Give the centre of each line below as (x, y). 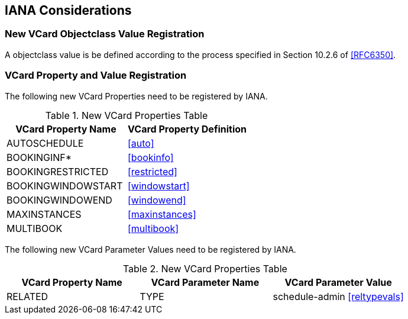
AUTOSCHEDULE (45, 143)
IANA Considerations (68, 10)
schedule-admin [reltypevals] (338, 296)
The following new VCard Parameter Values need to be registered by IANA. (150, 249)
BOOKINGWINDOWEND (59, 200)
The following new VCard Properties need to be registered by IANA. (136, 96)
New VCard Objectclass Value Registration (105, 34)
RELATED (27, 296)
